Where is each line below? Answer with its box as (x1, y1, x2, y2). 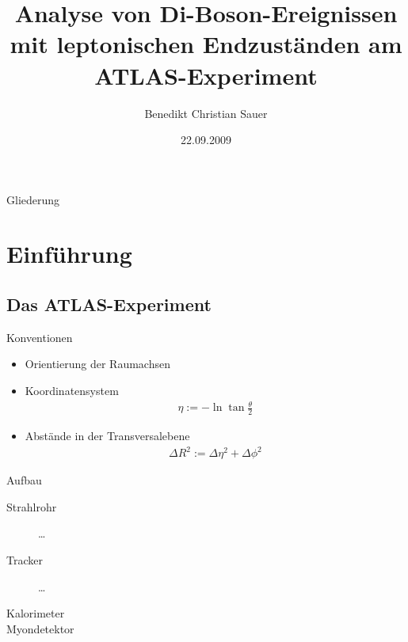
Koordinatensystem (25, 382, 119, 399)
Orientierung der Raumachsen (25, 355, 170, 372)
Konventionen (6, 329, 73, 345)
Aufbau (6, 472, 42, 488)
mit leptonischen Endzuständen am (10, 28, 402, 60)
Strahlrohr (6, 498, 57, 515)
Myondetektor (6, 620, 74, 636)
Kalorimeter (6, 605, 65, 621)
